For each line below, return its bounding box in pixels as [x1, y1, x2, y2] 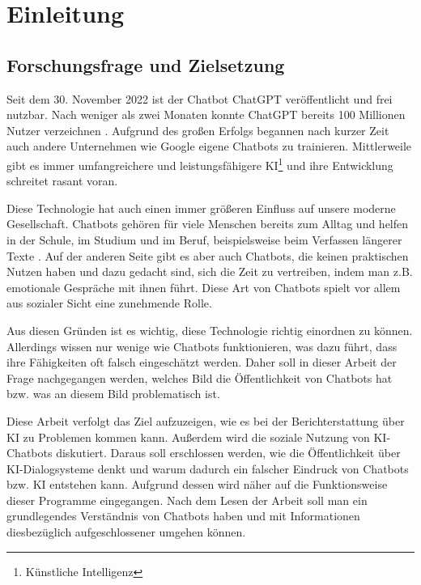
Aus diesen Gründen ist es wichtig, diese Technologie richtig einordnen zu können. [6, 321, 413, 338]
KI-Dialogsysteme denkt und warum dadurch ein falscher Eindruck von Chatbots [6, 460, 409, 477]
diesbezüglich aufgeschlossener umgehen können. [6, 524, 246, 540]
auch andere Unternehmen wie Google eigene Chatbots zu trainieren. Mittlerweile [6, 138, 412, 155]
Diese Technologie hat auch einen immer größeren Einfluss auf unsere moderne [6, 199, 396, 216]
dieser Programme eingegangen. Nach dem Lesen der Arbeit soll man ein [6, 491, 368, 508]
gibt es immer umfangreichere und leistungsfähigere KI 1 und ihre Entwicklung [6, 154, 393, 173]
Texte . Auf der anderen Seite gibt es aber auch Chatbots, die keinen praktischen [6, 247, 409, 264]
